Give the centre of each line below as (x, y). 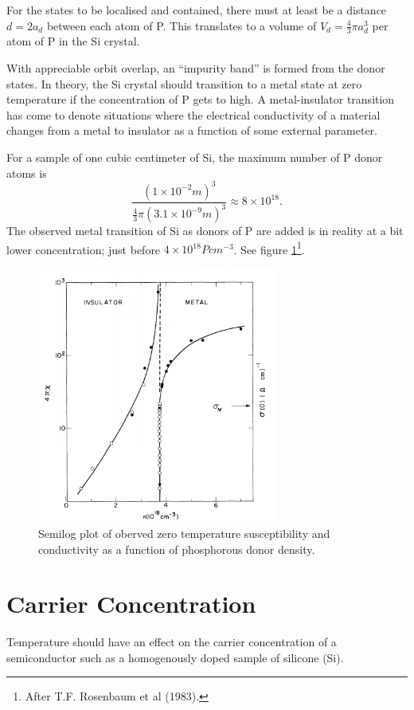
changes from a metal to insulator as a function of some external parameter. (192, 130)
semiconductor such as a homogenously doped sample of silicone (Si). (175, 657)
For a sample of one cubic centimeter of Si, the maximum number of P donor (195, 157)
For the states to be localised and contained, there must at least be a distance (197, 10)
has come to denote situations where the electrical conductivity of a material (193, 114)
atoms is (27, 173)
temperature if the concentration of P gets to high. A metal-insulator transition (201, 99)
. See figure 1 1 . (269, 248)
